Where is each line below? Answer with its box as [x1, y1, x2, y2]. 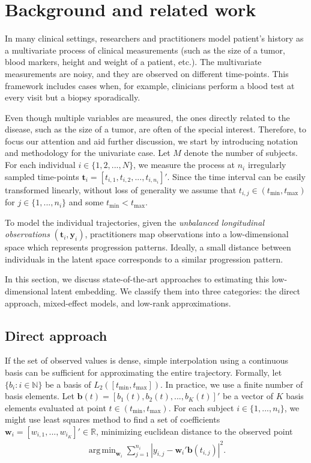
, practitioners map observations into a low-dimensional [85, 228, 289, 240]
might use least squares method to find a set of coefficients [5, 413, 220, 426]
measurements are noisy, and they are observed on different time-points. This [5, 67, 289, 79]
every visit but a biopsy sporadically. [5, 91, 140, 104]
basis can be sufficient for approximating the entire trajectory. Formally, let [5, 366, 282, 379]
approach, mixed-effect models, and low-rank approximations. [5, 296, 231, 309]
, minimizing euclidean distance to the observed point [95, 425, 293, 438]
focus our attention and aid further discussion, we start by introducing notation [5, 134, 298, 147]
